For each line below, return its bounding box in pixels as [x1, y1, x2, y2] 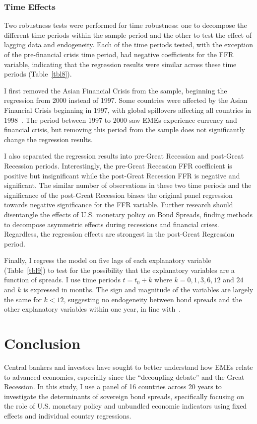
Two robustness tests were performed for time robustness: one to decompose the [4, 20, 247, 30]
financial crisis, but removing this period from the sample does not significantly [4, 124, 245, 135]
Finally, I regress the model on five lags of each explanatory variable [4, 255, 211, 265]
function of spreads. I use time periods [4, 274, 121, 285]
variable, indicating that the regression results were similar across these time [4, 59, 237, 69]
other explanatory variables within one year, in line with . [4, 304, 181, 314]
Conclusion [4, 333, 81, 353]
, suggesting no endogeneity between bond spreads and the [64, 294, 242, 304]
